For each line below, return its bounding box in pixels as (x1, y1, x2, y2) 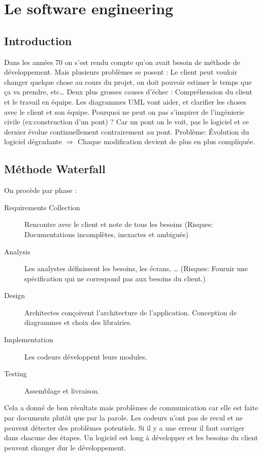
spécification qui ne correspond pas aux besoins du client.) (24, 273, 206, 283)
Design (4, 290, 25, 301)
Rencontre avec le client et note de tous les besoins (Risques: (24, 219, 213, 230)
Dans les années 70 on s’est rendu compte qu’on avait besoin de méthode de (4, 56, 240, 67)
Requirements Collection (4, 202, 80, 212)
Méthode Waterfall (4, 161, 106, 177)
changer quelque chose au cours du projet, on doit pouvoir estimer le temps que (4, 76, 252, 87)
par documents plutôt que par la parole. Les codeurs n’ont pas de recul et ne (4, 412, 243, 423)
